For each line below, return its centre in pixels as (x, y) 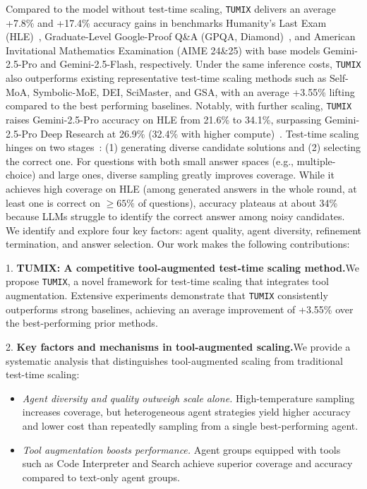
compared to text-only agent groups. (101, 477)
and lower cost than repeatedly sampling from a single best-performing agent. (190, 425)
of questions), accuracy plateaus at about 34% (238, 202)
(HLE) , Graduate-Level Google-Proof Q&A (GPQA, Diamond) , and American (181, 36)
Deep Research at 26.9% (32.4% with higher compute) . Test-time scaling (200, 133)
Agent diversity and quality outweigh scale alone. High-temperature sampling (188, 398)
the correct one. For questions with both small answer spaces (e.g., (150, 161)
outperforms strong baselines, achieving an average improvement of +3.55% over (180, 309)
